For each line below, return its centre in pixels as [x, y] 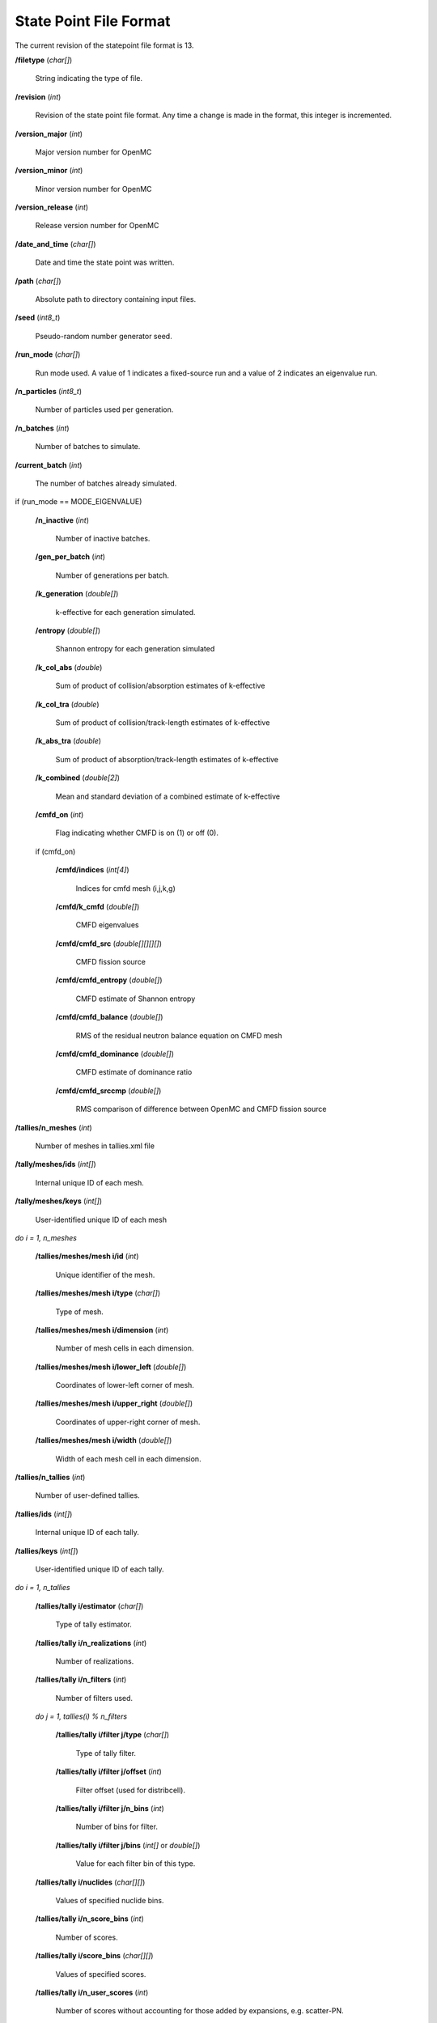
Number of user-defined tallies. [88, 1495]
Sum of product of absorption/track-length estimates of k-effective [167, 759]
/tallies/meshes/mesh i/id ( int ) [87, 1256]
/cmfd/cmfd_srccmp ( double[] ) [108, 1090]
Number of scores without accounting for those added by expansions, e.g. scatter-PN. [199, 2011]
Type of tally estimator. [94, 1624]
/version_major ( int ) [49, 134]
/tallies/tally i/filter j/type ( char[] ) [112, 1735]
